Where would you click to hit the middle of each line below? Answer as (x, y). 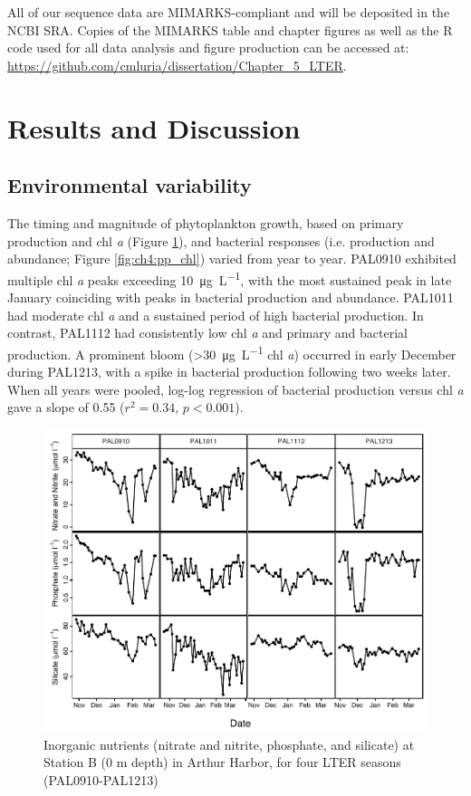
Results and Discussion (154, 127)
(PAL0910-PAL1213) (101, 779)
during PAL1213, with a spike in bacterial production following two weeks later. (229, 372)
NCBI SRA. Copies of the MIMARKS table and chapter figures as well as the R (230, 29)
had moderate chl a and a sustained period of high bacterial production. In (216, 315)
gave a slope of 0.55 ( (66, 407)
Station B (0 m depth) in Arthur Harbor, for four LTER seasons (222, 762)
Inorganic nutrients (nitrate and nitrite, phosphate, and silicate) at (229, 744)
